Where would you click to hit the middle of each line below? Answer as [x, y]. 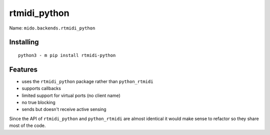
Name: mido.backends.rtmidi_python [52, 28]
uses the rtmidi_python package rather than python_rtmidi [87, 81]
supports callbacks [41, 88]
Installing [24, 42]
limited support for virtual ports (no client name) [71, 95]
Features [23, 69]
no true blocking [39, 102]
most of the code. [27, 125]
